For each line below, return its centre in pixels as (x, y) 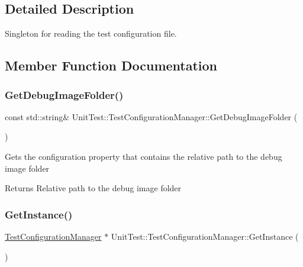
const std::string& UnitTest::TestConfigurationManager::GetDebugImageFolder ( (151, 116)
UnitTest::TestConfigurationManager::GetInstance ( (205, 236)
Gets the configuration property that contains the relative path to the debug (144, 156)
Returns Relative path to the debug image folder (93, 188)
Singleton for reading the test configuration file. (91, 33)
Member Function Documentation (111, 65)
